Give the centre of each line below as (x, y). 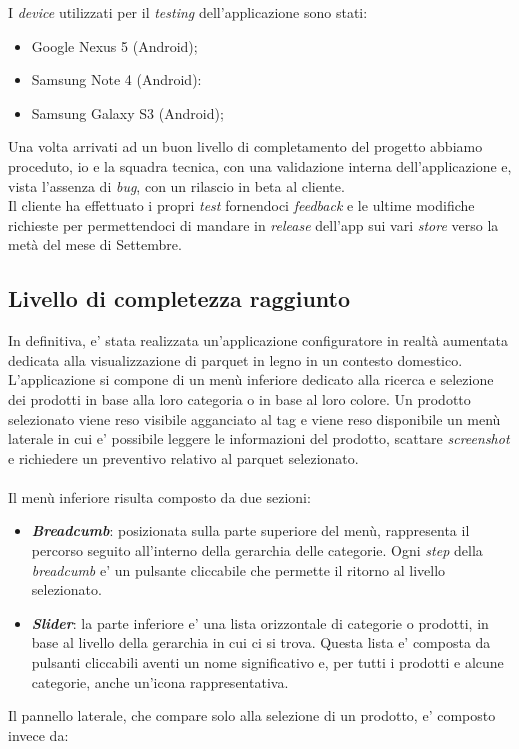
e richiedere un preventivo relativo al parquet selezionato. (183, 457)
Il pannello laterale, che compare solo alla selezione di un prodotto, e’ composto (252, 715)
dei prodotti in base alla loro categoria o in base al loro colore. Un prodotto (239, 398)
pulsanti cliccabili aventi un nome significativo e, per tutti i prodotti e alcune (267, 662)
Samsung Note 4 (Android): (116, 79)
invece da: (38, 734)
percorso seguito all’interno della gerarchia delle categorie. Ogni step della (257, 550)
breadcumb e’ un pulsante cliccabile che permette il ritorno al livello (238, 569)
